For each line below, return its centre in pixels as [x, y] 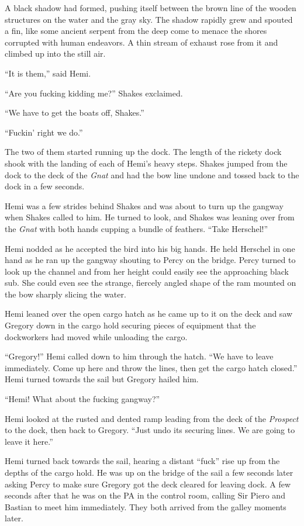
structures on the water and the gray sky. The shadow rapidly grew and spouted [149, 19]
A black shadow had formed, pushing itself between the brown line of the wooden [151, 8]
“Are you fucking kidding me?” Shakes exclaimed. [94, 93]
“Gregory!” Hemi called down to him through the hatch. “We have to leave [139, 356]
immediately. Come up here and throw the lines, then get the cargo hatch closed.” [151, 367]
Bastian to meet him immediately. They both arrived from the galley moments [146, 506]
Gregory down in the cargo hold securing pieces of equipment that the [130, 325]
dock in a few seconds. [45, 186]
